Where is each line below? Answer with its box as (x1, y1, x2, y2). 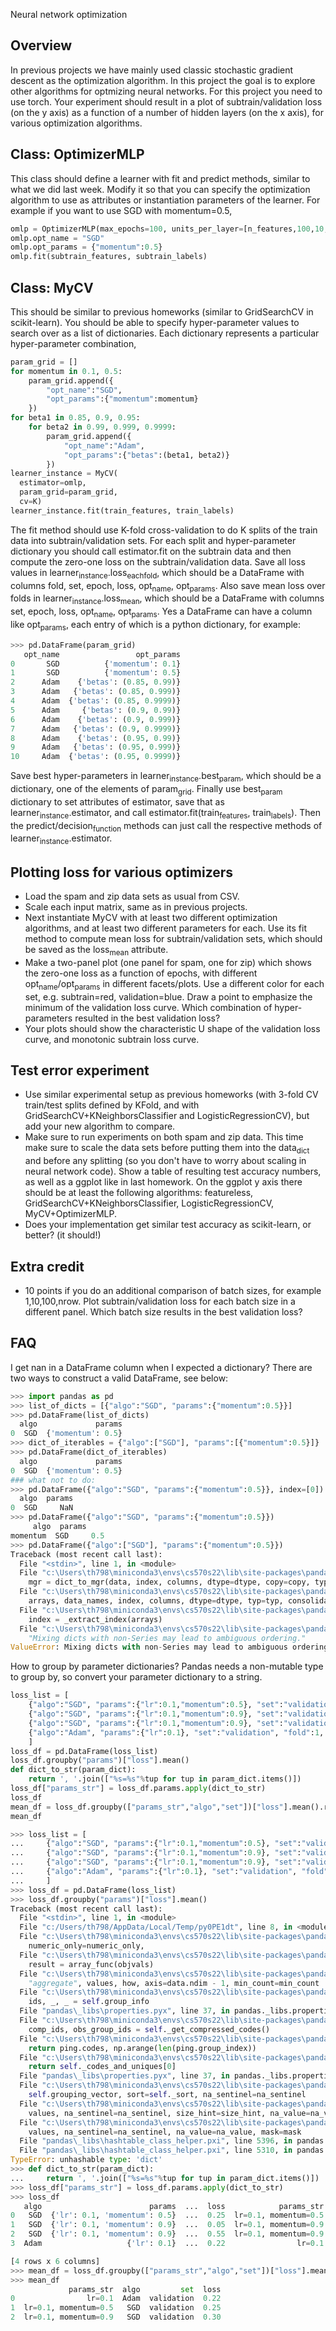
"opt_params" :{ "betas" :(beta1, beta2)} (63, 450, 230, 460)
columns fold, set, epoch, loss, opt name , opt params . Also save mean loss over (10, 579, 326, 594)
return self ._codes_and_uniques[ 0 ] (28, 2062, 177, 2072)
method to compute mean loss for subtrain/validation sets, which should (24, 932, 323, 944)
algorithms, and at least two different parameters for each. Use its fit (24, 922, 307, 934)
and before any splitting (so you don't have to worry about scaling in (24, 1155, 307, 1167)
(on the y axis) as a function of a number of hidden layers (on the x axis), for (10, 106, 324, 118)
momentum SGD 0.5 (10, 1530, 105, 1541)
